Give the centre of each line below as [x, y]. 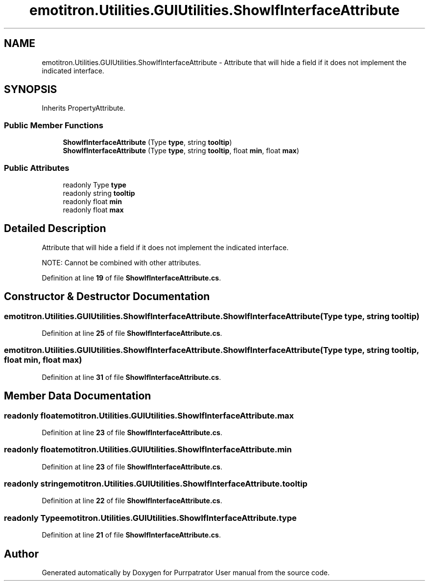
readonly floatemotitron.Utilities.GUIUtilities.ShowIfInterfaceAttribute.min [148, 450]
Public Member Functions [54, 125]
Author [21, 554]
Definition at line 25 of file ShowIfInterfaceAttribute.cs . [132, 333]
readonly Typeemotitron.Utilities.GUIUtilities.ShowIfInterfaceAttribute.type [150, 518]
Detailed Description [55, 229]
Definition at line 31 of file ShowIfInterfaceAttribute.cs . [131, 377]
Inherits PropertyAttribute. [83, 108]
